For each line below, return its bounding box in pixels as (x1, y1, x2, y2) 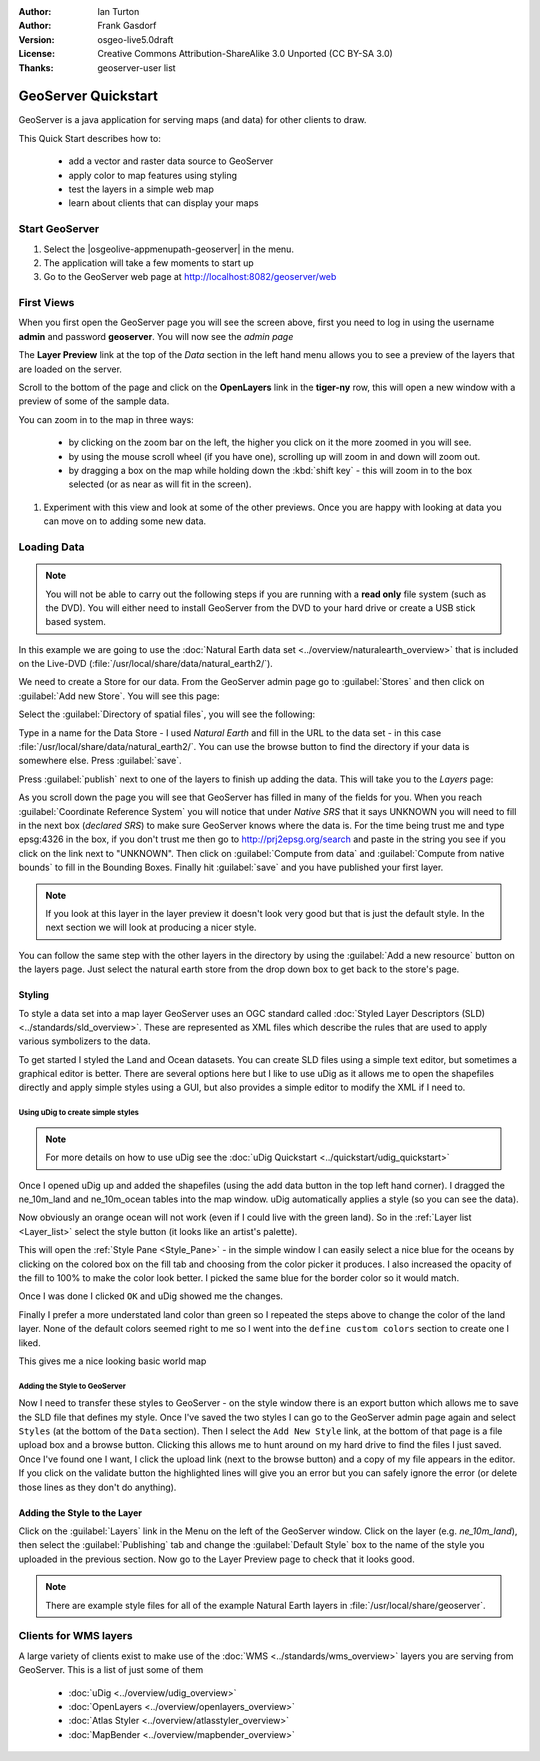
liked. (18, 1336, 41, 1349)
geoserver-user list (97, 61, 176, 74)
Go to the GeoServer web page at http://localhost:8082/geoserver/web (43, 271, 337, 283)
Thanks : (18, 61, 54, 74)
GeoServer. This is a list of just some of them (18, 1664, 204, 1676)
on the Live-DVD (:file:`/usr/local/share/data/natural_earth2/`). (18, 658, 274, 670)
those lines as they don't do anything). (18, 1481, 177, 1493)
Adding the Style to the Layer (18, 1506, 142, 1519)
